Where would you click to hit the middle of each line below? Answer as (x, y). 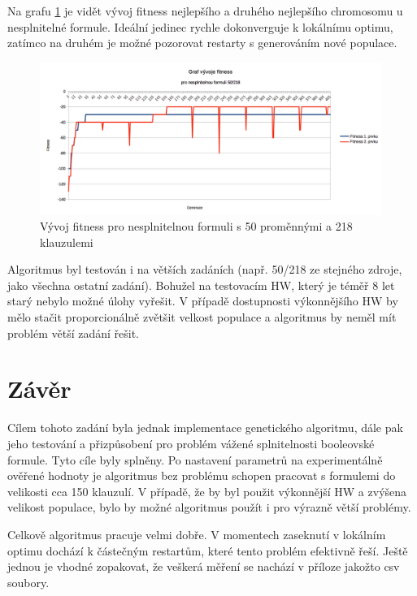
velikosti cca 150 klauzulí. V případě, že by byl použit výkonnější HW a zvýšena (207, 491)
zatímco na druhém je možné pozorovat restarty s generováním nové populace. (202, 43)
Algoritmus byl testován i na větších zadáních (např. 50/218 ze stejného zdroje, (205, 269)
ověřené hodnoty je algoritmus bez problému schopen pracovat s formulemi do (202, 475)
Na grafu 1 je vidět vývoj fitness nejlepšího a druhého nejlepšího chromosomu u (205, 11)
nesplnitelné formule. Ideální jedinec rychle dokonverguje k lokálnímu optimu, (200, 26)
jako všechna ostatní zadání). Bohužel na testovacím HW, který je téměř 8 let (201, 285)
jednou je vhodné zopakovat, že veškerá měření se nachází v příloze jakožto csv (204, 566)
